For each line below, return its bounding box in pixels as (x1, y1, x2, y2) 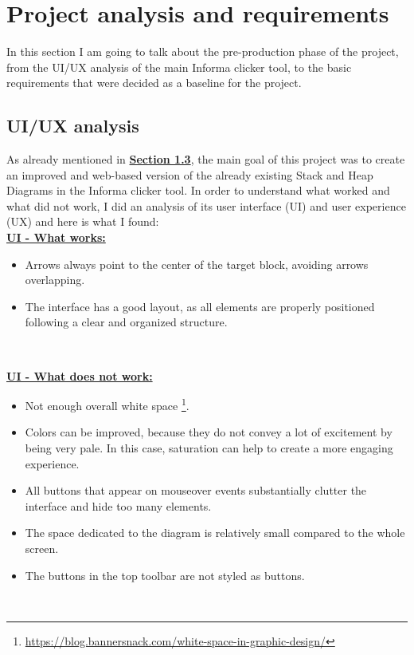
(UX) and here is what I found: (6, 213, 159, 230)
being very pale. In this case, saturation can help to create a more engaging (25, 440, 393, 456)
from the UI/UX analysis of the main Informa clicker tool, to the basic (6, 58, 352, 75)
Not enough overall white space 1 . (25, 395, 189, 413)
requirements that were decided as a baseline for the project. (6, 74, 302, 91)
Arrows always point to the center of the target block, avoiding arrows (25, 255, 369, 272)
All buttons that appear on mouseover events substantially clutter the (25, 482, 367, 499)
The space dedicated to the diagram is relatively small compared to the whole (25, 524, 405, 541)
